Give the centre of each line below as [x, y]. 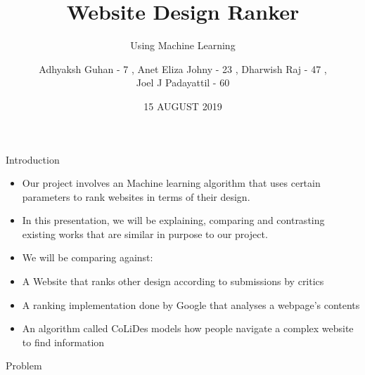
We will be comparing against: [88, 257]
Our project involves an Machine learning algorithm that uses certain [171, 183]
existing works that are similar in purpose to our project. [145, 233]
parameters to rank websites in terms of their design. [136, 196]
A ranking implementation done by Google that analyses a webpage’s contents [191, 304]
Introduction [33, 159]
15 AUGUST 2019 [183, 106]
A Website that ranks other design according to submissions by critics [173, 281]
